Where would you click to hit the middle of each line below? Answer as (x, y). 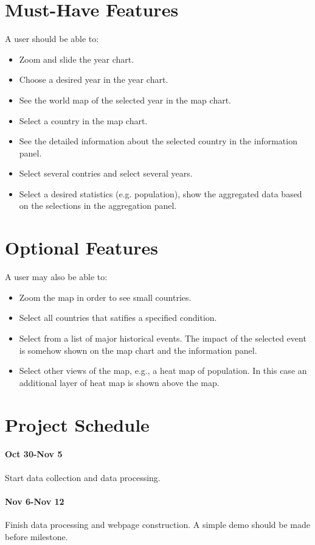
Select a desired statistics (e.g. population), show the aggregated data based (161, 193)
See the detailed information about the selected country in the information (158, 141)
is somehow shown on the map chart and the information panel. (138, 350)
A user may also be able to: (56, 277)
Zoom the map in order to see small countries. (105, 297)
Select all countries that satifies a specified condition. (118, 318)
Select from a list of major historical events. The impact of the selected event (163, 338)
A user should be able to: (52, 39)
